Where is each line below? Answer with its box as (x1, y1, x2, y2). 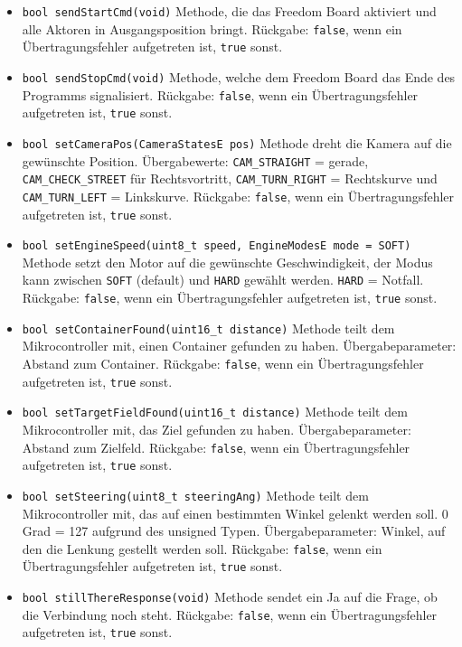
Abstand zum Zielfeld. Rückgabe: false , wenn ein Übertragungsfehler (22, 437, 410, 456)
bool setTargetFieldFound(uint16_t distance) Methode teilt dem (22, 402, 408, 421)
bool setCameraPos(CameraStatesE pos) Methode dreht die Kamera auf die (22, 133, 452, 152)
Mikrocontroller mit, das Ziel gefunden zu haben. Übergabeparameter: (22, 420, 411, 438)
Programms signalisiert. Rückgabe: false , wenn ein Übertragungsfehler (22, 85, 419, 104)
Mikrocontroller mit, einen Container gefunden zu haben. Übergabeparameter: (22, 336, 457, 355)
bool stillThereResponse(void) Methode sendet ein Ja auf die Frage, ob (22, 587, 438, 606)
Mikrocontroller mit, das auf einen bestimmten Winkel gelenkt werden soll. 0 (22, 503, 448, 522)
